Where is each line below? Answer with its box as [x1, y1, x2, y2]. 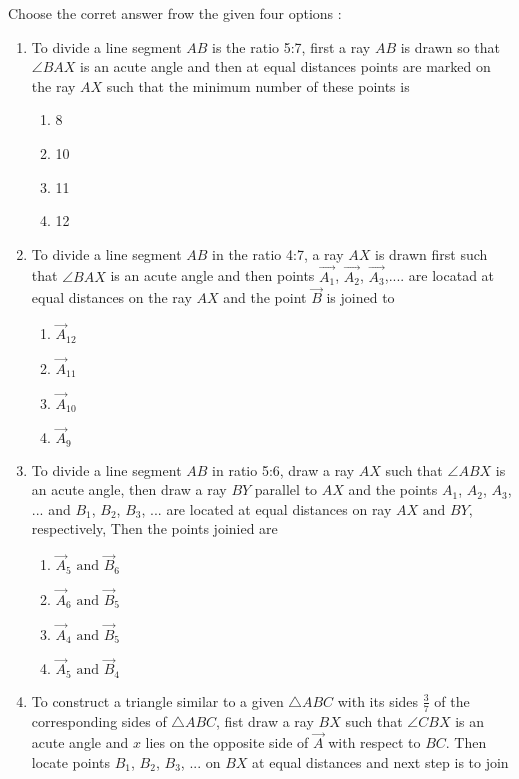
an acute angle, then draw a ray [31, 479, 227, 500]
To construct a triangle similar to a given [31, 690, 284, 711]
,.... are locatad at [384, 265, 495, 286]
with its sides [337, 690, 419, 711]
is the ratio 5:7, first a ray [212, 36, 371, 57]
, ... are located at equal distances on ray [141, 498, 392, 519]
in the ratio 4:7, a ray [212, 243, 344, 264]
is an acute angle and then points [110, 265, 315, 286]
